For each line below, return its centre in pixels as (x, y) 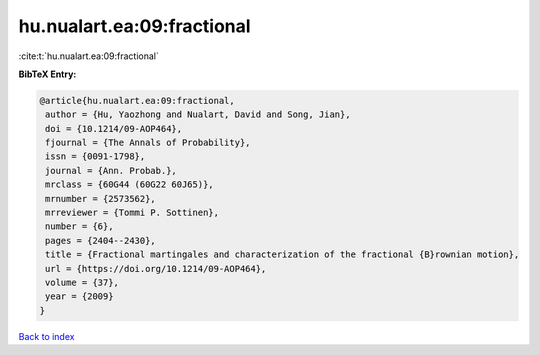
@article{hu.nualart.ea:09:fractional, (137, 100)
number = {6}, (79, 226)
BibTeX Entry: (47, 74)
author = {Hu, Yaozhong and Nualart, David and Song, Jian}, (198, 114)
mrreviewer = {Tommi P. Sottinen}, (132, 213)
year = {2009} (79, 296)
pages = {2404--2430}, (101, 240)
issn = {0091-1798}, (95, 156)
